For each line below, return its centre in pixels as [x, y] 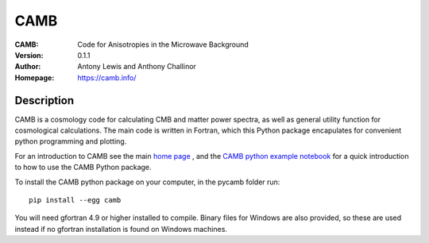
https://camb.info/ [107, 77]
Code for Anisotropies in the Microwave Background [163, 44]
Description [44, 100]
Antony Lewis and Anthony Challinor [137, 67]
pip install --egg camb [75, 200]
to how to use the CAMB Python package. [83, 168]
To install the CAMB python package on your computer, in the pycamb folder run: [147, 182]
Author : [28, 67]
